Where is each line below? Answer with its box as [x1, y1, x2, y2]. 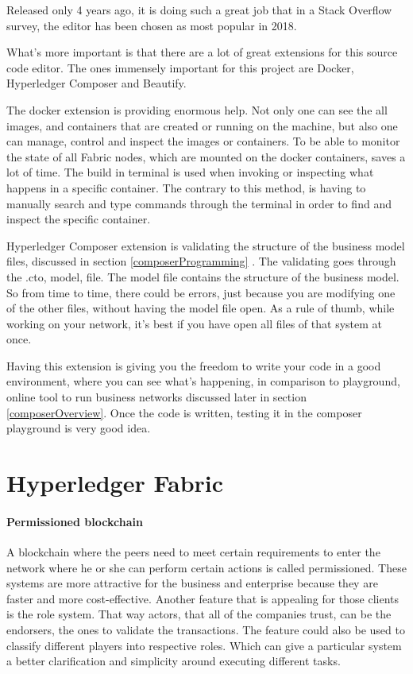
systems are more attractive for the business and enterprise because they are [6, 575, 378, 591]
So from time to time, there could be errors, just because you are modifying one [6, 284, 396, 300]
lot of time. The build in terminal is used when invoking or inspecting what [6, 164, 374, 180]
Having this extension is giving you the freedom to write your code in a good [6, 357, 381, 374]
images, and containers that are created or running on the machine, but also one [6, 117, 398, 134]
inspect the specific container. [6, 211, 151, 227]
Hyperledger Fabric [6, 467, 224, 499]
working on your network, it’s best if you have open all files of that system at [6, 315, 382, 331]
